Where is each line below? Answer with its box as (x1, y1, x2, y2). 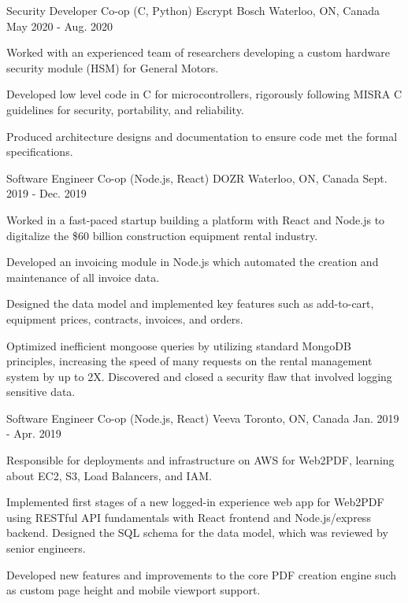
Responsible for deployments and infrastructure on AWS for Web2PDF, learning (6, 452, 395, 468)
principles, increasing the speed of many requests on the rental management (6, 353, 373, 369)
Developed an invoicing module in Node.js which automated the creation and (6, 253, 379, 270)
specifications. (6, 143, 73, 160)
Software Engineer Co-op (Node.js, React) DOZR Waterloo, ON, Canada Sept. (6, 169, 388, 186)
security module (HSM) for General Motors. (6, 59, 219, 76)
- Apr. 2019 (6, 425, 61, 442)
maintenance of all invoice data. (6, 268, 160, 285)
